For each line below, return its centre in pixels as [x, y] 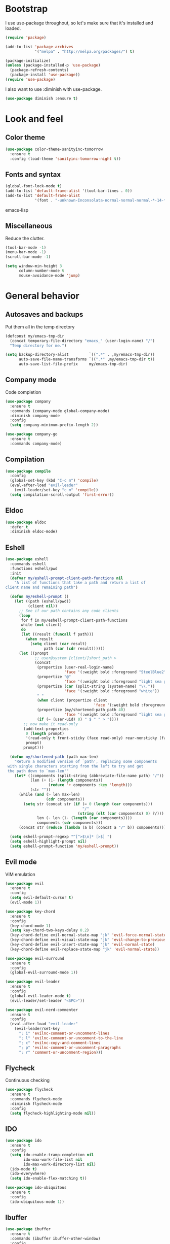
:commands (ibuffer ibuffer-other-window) [55, 1239]
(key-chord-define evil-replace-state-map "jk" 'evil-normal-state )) [84, 949]
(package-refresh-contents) [39, 70]
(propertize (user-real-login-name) [76, 667]
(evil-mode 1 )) [26, 902]
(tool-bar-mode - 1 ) [26, 247]
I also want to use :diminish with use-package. [54, 89]
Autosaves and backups [44, 314]
